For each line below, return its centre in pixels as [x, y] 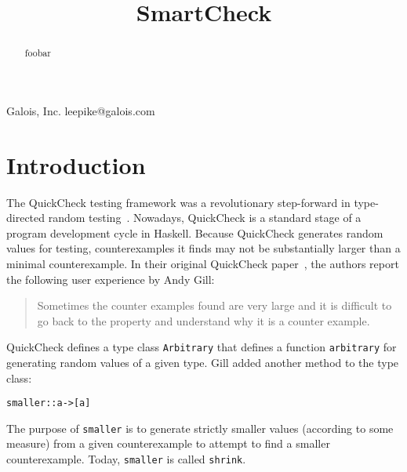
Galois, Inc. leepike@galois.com [81, 110]
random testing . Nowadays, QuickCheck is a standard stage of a [205, 218]
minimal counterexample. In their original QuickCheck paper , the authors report [203, 263]
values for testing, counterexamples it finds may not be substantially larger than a [203, 248]
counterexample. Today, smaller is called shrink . [126, 459]
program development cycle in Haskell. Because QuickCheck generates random [195, 232]
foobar [38, 53]
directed [26, 218]
